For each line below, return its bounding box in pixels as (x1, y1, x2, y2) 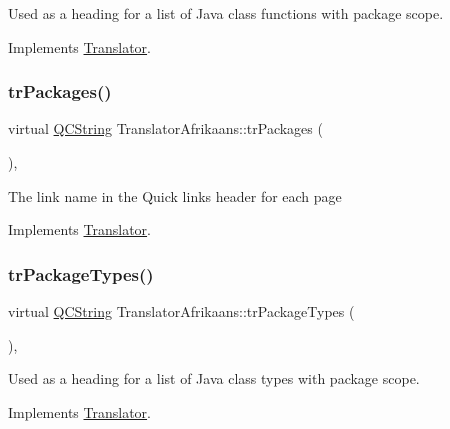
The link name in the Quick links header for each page (8, 185, 342, 206)
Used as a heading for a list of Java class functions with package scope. (8, 3, 444, 23)
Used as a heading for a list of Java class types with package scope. (8, 368, 420, 389)
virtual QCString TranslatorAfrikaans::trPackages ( (8, 118, 323, 139)
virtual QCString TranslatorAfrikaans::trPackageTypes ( (8, 301, 355, 321)
